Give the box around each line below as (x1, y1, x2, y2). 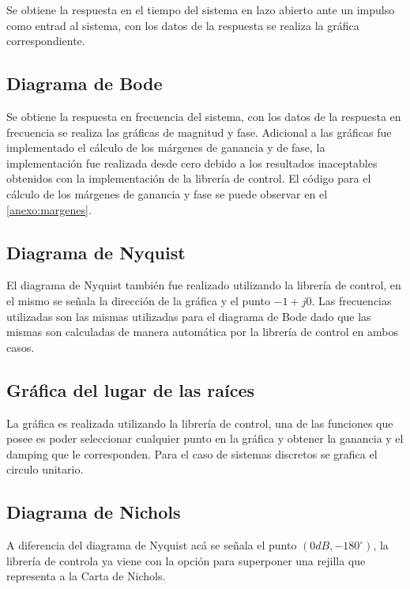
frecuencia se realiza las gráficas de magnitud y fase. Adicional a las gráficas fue (6, 123, 392, 140)
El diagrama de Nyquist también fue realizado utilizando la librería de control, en (6, 277, 401, 293)
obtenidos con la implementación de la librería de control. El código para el (6, 170, 371, 187)
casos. (6, 338, 35, 355)
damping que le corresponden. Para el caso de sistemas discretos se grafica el (6, 445, 378, 462)
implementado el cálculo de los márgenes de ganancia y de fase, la (6, 139, 325, 156)
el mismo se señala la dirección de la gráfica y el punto (6, 292, 270, 308)
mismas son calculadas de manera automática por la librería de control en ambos (6, 323, 398, 340)
